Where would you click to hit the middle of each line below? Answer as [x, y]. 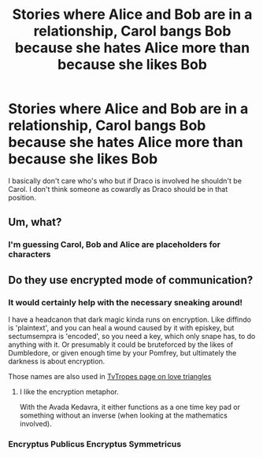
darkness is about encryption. [57, 361]
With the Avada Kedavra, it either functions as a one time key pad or [130, 407]
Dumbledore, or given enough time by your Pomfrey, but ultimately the [122, 352]
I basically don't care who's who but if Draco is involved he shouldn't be [125, 181]
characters [30, 255]
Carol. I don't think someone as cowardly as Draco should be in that [118, 189]
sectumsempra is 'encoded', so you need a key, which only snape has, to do [132, 336]
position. [22, 197]
